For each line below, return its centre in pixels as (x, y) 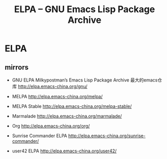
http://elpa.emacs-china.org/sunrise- (107, 136)
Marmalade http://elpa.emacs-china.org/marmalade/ (67, 116)
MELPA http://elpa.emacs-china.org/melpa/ (57, 96)
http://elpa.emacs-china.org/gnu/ (53, 86)
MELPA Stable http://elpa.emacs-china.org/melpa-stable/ (72, 106)
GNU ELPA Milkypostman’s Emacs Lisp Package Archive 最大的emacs (85, 80)
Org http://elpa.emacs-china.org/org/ (51, 126)
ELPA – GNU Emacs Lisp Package (85, 9)
